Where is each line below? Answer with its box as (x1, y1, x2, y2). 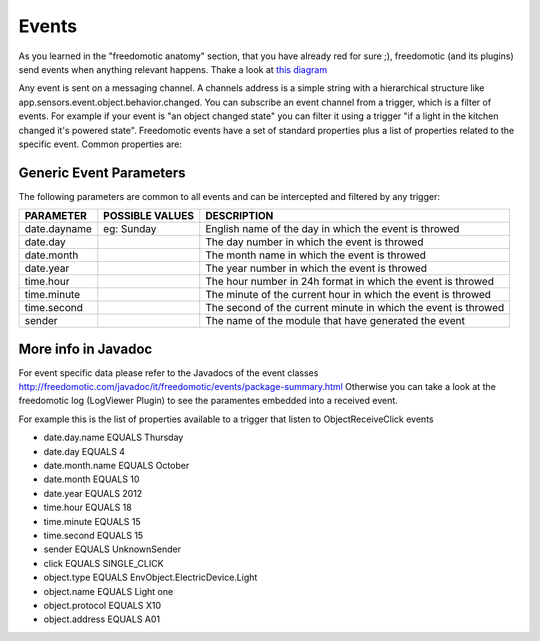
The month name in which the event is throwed (205, 248, 427, 262)
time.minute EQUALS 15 (43, 515, 141, 527)
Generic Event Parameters (18, 164, 186, 181)
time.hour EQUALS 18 (43, 501, 132, 514)
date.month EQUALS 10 (43, 473, 140, 485)
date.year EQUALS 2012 (43, 487, 143, 499)
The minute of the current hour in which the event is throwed (205, 288, 492, 302)
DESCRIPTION (205, 209, 274, 223)
